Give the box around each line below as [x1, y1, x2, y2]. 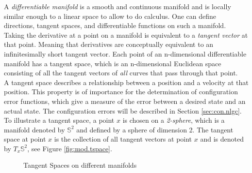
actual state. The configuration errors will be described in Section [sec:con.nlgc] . [4, 105, 242, 115]
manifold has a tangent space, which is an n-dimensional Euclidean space [4, 58, 221, 68]
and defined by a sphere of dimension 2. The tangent [76, 124, 234, 134]
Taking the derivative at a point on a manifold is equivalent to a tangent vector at [4, 29, 248, 40]
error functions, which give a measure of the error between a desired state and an [4, 96, 246, 106]
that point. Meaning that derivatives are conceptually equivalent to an [4, 39, 214, 49]
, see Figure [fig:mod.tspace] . [27, 143, 112, 153]
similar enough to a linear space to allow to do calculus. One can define [4, 11, 217, 21]
